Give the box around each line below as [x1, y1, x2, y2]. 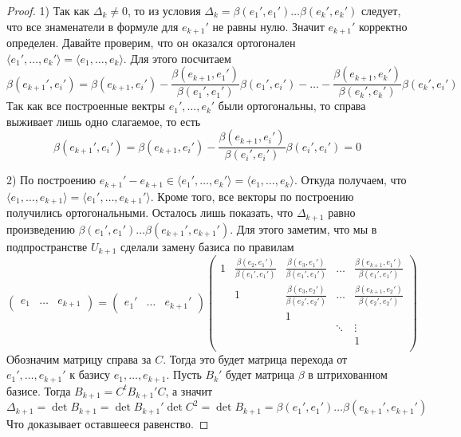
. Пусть [166, 366, 202, 383]
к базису [69, 366, 111, 383]
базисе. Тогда [6, 382, 71, 399]
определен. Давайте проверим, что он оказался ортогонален [6, 34, 296, 51]
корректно [358, 18, 408, 34]
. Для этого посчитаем [123, 49, 231, 66]
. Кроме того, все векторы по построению [150, 187, 354, 204]
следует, [361, 2, 401, 18]
